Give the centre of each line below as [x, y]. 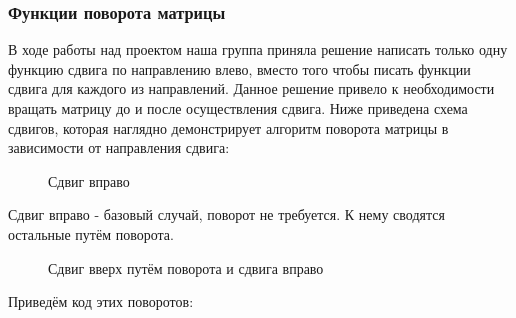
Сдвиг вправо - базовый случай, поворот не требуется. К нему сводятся [226, 214]
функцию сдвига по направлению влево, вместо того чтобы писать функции [239, 68]
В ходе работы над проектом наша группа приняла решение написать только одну [258, 49]
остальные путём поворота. [91, 233]
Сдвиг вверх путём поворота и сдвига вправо [186, 267]
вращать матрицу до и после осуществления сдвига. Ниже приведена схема [238, 108]
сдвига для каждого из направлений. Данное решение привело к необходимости [251, 88]
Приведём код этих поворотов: [101, 301]
